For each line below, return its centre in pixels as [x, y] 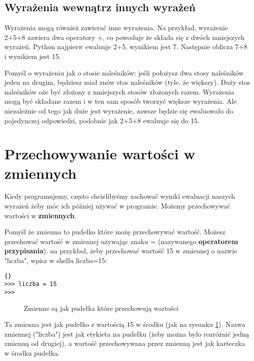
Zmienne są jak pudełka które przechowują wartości [101, 308]
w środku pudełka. [32, 352]
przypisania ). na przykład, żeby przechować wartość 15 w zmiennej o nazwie [121, 251]
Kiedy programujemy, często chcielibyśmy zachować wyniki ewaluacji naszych [120, 196]
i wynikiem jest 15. [33, 56]
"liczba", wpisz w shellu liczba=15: [56, 260]
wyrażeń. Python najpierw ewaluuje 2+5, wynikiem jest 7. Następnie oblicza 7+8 [126, 47]
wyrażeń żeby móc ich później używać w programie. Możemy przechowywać [117, 206]
